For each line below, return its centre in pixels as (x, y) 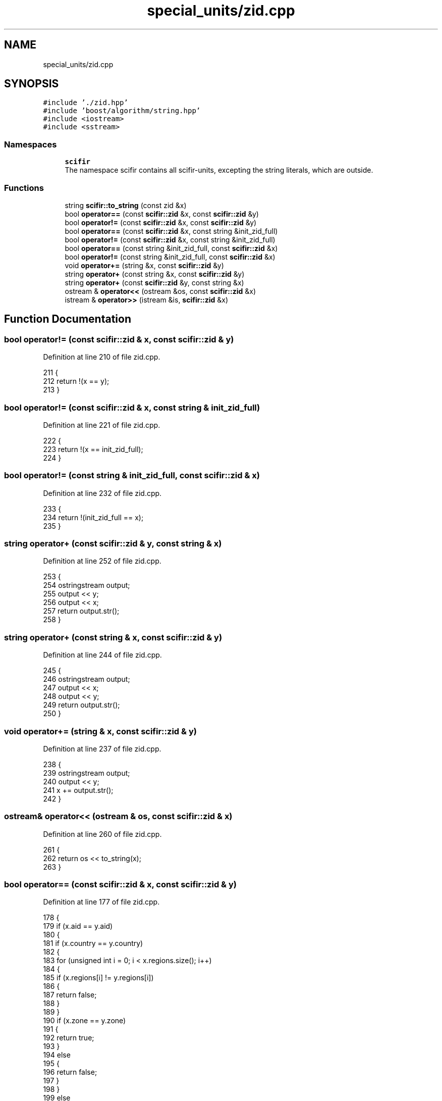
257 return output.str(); (81, 611)
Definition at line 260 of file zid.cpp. (102, 834)
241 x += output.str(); (78, 790)
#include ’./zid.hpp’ (86, 103)
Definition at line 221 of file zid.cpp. (102, 425)
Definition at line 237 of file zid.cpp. (102, 748)
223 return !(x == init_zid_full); (93, 449)
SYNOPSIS (32, 84)
